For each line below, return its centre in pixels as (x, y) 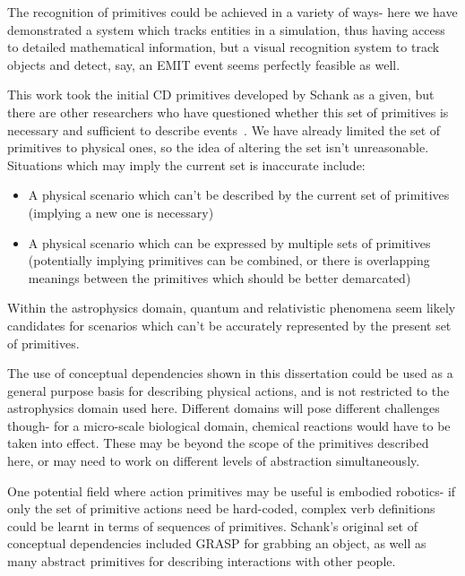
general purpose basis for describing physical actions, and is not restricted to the (228, 390)
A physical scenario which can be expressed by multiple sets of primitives (229, 242)
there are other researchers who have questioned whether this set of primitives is (228, 112)
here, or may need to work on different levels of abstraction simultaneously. (214, 461)
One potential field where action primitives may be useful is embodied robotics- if (232, 490)
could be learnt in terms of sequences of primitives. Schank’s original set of (212, 525)
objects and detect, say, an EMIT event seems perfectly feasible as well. (204, 64)
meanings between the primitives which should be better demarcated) (220, 277)
